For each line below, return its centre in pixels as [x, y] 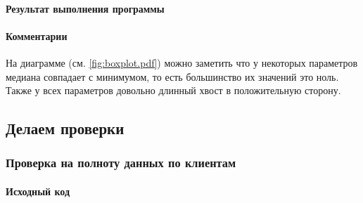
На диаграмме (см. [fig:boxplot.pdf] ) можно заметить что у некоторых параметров [182, 62]
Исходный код [38, 191]
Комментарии [37, 35]
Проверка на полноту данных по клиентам [121, 163]
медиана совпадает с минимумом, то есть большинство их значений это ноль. [172, 76]
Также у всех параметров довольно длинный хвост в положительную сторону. [173, 90]
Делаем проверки [65, 128]
